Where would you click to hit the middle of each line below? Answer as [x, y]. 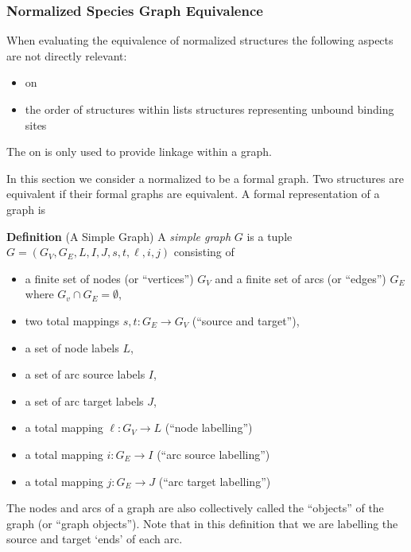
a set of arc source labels [85, 374]
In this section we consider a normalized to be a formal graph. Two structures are [205, 178]
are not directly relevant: [67, 55]
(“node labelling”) [209, 428]
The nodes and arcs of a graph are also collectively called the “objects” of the [195, 508]
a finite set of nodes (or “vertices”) [109, 278]
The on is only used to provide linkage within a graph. [139, 152]
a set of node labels [72, 347]
